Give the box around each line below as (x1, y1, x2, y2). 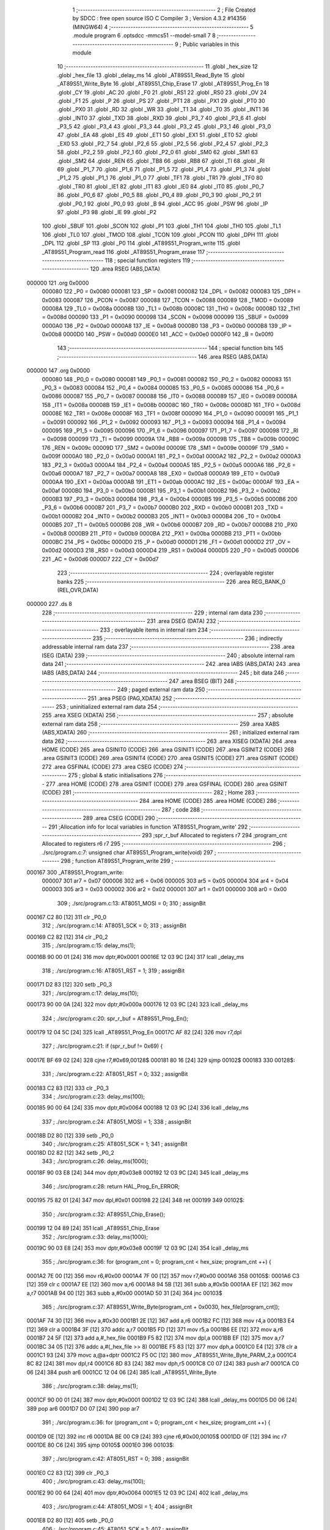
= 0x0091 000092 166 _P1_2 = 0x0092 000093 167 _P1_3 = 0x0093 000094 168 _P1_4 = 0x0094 (42, 418, 287, 425)
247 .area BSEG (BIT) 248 (169, 677, 234, 685)
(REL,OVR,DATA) (57, 586, 99, 594)
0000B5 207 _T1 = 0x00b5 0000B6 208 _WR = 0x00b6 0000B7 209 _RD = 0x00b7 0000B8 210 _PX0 (42, 521, 298, 529)
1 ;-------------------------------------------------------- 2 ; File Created (72, 6, 256, 13)
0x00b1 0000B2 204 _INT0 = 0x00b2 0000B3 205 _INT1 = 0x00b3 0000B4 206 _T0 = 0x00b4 (42, 512, 281, 520)
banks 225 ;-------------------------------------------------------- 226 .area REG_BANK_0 (57, 578, 285, 585)
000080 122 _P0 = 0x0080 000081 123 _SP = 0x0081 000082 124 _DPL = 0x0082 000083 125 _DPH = (42, 288, 301, 295)
